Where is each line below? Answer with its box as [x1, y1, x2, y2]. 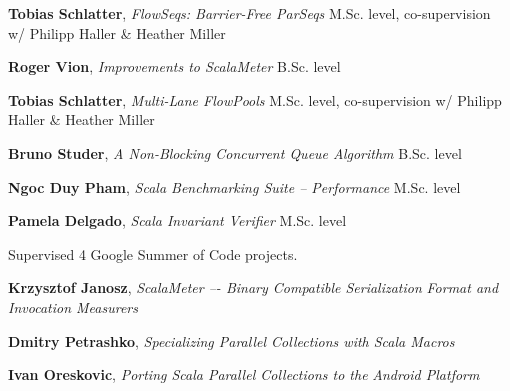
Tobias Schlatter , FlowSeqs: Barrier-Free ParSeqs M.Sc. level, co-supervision [8, 3, 491, 23]
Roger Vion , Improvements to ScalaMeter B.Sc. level [8, 56, 341, 77]
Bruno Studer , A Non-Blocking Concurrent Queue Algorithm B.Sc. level [8, 142, 462, 163]
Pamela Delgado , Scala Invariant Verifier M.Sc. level [8, 210, 347, 231]
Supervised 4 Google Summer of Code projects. [8, 243, 298, 264]
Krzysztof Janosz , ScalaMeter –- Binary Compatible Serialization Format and [8, 277, 499, 298]
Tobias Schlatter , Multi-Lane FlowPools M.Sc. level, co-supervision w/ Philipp [8, 89, 502, 110]
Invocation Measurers [8, 296, 138, 317]
